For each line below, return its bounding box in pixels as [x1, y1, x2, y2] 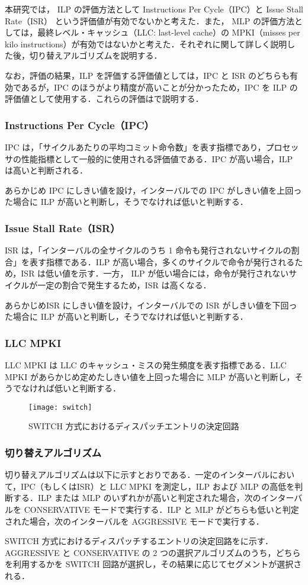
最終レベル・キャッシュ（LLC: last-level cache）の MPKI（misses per [37, 26, 300, 38]
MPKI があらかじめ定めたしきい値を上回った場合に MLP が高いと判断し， [5, 370, 295, 382]
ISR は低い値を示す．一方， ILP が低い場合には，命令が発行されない [21, 267, 289, 279]
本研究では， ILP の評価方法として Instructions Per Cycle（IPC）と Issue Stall [5, 3, 303, 15]
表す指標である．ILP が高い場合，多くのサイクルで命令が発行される [29, 255, 295, 268]
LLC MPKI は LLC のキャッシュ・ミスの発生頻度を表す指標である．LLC [5, 358, 287, 371]
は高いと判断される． [5, 164, 88, 176]
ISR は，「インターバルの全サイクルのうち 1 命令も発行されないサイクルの [5, 244, 291, 256]
